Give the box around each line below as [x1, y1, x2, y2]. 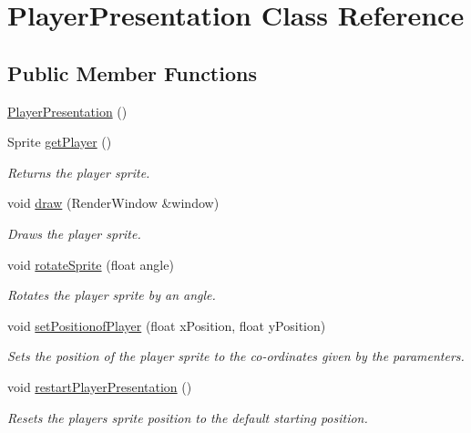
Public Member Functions [7, 58, 257, 87]
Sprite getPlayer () [7, 132, 112, 151]
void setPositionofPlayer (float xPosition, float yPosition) [7, 315, 326, 335]
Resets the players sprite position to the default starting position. [7, 407, 368, 427]
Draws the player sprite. [7, 223, 141, 242]
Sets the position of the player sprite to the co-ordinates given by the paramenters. [7, 346, 465, 366]
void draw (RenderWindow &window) [7, 193, 220, 212]
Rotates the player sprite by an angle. [7, 285, 216, 304]
